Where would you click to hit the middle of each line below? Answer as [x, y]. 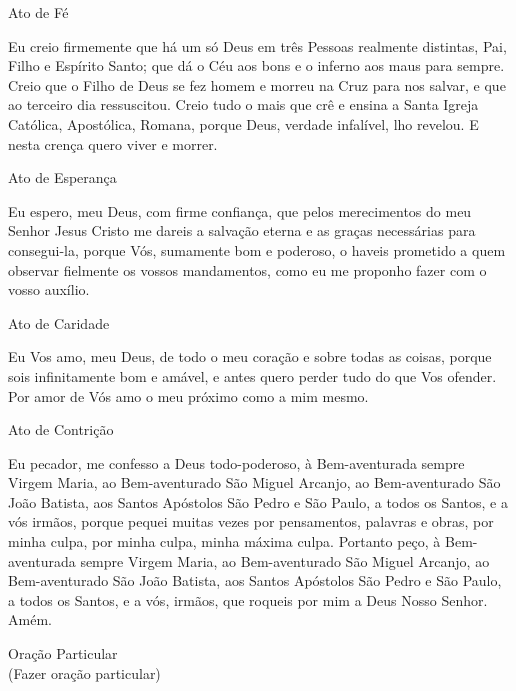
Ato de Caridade [59, 322]
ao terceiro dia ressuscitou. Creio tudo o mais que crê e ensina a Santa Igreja [243, 104]
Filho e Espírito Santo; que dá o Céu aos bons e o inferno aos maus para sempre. [256, 65]
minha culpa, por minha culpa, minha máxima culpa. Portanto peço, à [224, 541]
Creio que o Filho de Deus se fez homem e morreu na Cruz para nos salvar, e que [257, 84]
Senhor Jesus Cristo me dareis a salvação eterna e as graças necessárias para [242, 230]
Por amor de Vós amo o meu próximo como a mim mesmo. [188, 395]
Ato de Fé [38, 12]
